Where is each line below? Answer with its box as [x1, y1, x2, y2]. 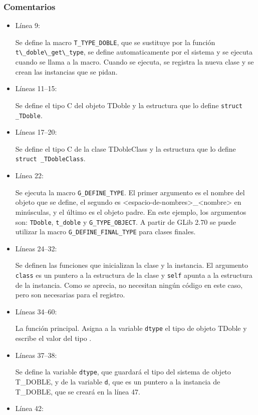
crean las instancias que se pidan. [15, 66, 118, 77]
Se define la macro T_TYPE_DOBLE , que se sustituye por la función [15, 37, 215, 47]
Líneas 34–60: [15, 306, 57, 316]
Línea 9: [15, 20, 40, 31]
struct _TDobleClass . [15, 153, 86, 164]
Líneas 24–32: [15, 243, 57, 253]
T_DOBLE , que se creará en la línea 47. [15, 386, 140, 396]
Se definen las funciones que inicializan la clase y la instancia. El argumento [15, 260, 248, 270]
